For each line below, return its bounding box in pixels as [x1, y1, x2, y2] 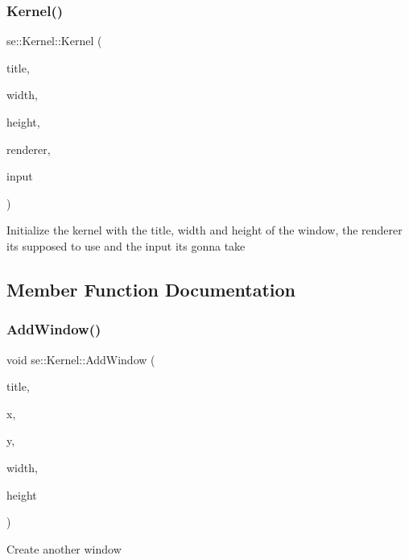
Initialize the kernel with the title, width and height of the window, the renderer [6, 222, 403, 239]
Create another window [6, 540, 122, 557]
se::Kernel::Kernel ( [6, 32, 102, 49]
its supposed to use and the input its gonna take [6, 237, 246, 254]
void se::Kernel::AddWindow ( [6, 351, 155, 367]
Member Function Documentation [6, 276, 296, 301]
